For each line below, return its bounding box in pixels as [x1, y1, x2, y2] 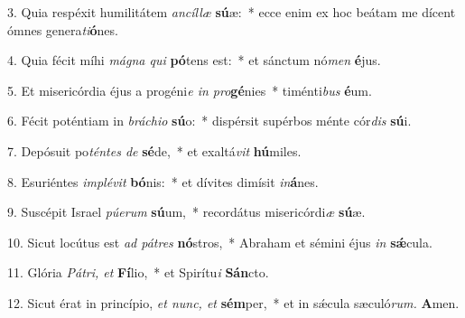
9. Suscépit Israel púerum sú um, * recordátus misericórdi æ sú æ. [7, 202, 366, 221]
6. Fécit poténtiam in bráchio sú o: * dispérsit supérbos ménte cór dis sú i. [7, 111, 412, 130]
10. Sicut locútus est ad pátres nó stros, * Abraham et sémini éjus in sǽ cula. [7, 232, 432, 251]
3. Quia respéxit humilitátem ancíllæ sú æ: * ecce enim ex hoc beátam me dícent [7, 3, 456, 21]
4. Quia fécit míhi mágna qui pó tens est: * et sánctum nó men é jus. [7, 51, 381, 70]
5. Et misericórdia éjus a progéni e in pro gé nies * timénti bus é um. [7, 80, 372, 99]
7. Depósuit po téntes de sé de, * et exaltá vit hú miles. [7, 141, 302, 160]
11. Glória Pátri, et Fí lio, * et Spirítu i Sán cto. [7, 263, 269, 282]
